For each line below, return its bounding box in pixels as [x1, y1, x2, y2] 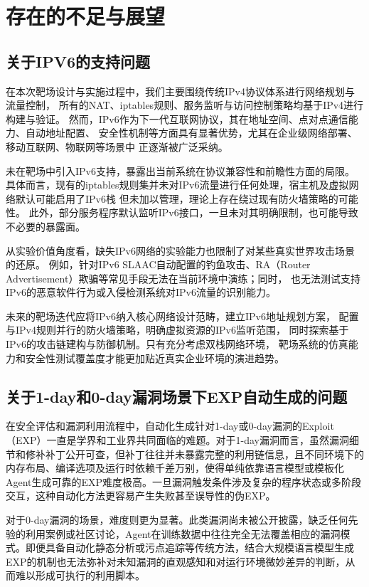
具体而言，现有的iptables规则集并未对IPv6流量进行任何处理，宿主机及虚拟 [6, 177, 349, 192]
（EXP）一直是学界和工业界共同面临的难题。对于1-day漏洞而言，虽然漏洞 [6, 433, 350, 448]
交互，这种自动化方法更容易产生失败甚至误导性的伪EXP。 [6, 488, 276, 503]
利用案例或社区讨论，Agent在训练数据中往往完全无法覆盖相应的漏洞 [25, 526, 341, 541]
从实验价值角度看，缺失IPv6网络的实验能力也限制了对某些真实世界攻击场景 [6, 243, 355, 258]
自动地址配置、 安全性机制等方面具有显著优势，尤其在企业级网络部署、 [25, 125, 358, 140]
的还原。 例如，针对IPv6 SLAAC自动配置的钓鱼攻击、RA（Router [6, 257, 311, 272]
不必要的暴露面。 [6, 218, 85, 233]
